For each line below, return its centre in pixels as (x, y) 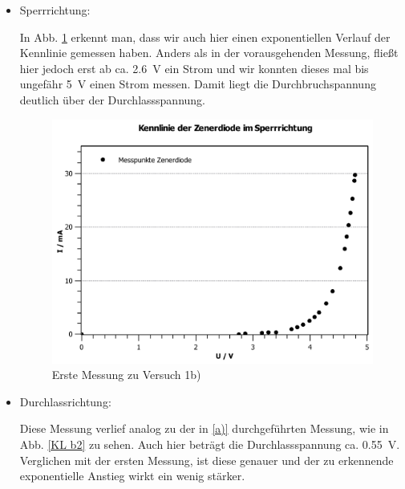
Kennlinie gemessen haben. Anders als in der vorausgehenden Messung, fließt (209, 53)
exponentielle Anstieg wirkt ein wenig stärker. (132, 476)
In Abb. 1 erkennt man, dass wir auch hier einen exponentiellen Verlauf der (205, 37)
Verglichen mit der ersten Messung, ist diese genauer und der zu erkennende (207, 460)
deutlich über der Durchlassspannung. (112, 99)
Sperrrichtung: (55, 10)
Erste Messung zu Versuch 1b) (126, 375)
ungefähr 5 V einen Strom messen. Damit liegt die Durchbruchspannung (198, 84)
